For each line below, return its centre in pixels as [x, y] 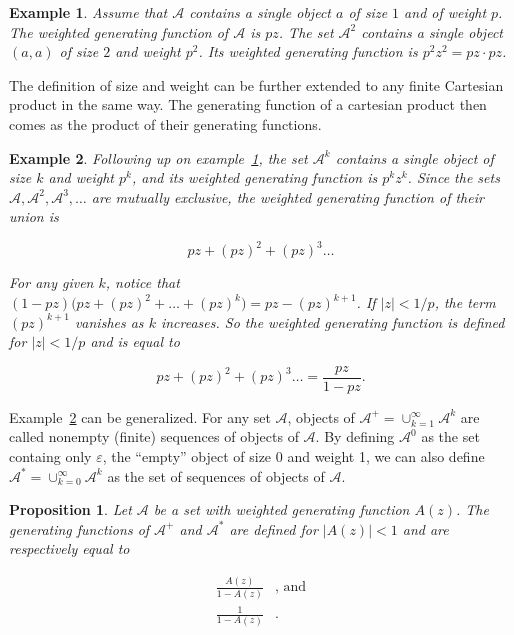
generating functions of [79, 528]
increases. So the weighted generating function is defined [332, 321]
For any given [51, 282]
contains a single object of [414, 157]
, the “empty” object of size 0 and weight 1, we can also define [293, 456]
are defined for [273, 528]
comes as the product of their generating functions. [165, 123]
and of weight [445, 12]
